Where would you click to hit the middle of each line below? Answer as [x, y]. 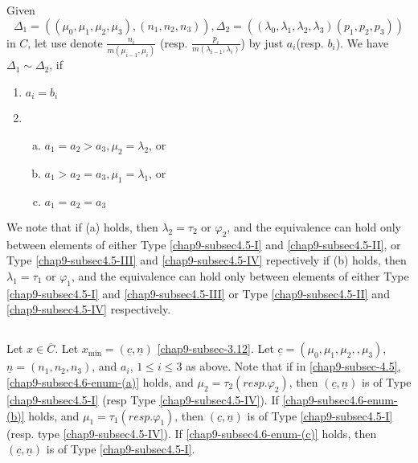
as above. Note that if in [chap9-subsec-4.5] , [293, 366]
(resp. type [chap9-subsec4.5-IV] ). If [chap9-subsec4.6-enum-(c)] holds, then [192, 433]
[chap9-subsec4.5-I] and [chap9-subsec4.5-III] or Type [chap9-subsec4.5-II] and [198, 293]
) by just [262, 42]
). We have [362, 42]
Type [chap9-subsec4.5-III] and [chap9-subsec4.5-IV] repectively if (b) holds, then [207, 260]
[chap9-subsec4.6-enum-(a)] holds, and [100, 381]
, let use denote [65, 42]
